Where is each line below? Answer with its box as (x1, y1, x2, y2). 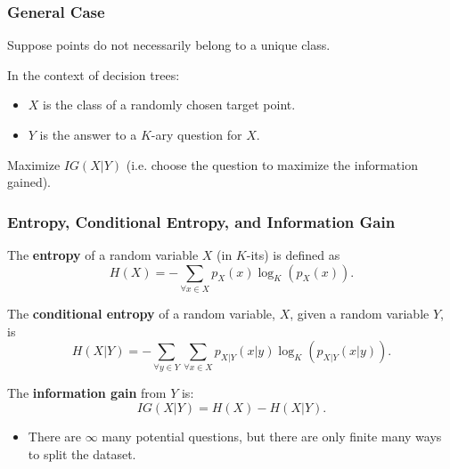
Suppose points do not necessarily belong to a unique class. (7, 36, 331, 54)
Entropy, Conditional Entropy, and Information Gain (7, 210, 396, 232)
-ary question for (151, 125, 242, 143)
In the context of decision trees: (7, 65, 180, 84)
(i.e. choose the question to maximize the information (126, 155, 418, 174)
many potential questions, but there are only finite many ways (102, 427, 442, 446)
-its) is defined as (246, 246, 340, 263)
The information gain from (7, 384, 167, 402)
